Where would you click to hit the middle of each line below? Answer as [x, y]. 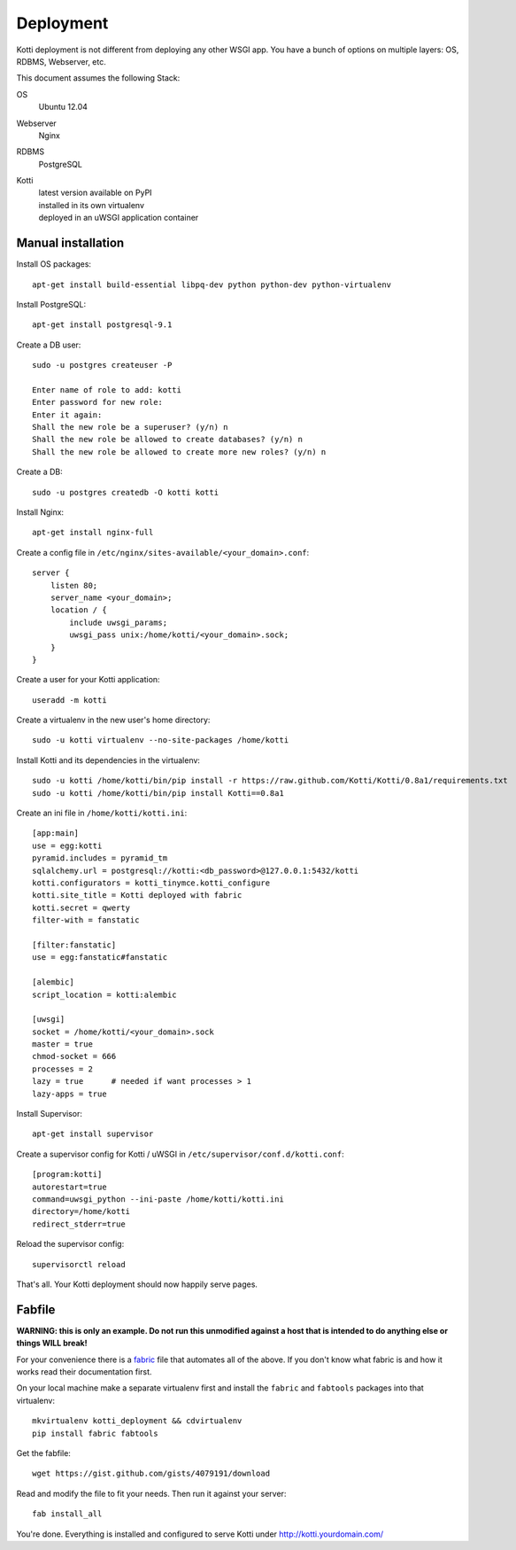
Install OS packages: [54, 264]
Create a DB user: [49, 345]
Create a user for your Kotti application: [88, 680]
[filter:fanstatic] [74, 945]
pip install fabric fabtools [95, 1433]
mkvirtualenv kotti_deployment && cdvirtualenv [137, 1421]
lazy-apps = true [69, 1094]
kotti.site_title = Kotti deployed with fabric [137, 896]
